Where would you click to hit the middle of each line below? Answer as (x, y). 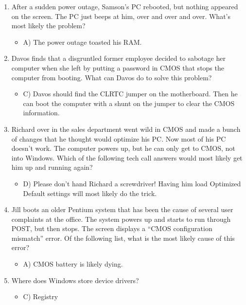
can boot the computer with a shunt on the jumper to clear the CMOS (129, 103)
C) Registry (41, 296)
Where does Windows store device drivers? (75, 280)
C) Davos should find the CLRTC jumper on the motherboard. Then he (130, 94)
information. (41, 113)
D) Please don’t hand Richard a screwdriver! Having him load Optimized (132, 183)
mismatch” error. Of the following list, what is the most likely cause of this (123, 238)
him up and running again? (52, 167)
